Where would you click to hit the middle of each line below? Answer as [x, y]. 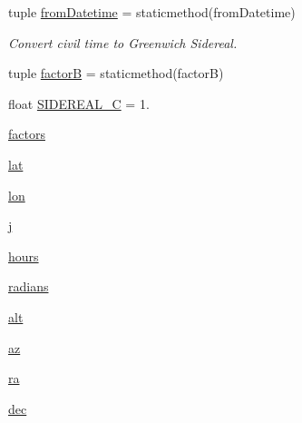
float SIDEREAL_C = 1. [79, 103]
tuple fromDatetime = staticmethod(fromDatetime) [152, 12]
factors [27, 134]
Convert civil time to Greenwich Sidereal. [123, 42]
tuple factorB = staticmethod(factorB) [116, 73]
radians [29, 286]
